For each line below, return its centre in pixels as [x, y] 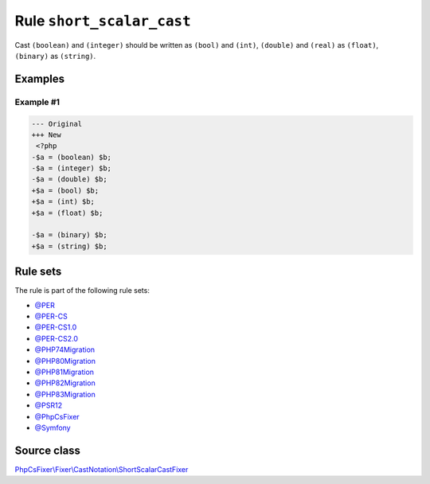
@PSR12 [49, 405]
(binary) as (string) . [55, 56]
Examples [40, 78]
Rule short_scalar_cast [103, 21]
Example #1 [37, 102]
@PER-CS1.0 [56, 327]
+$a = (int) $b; [63, 202]
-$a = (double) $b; [69, 180]
